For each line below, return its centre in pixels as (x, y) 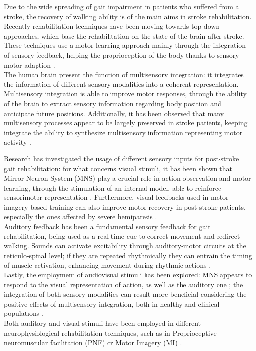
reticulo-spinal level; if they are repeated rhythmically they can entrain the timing (128, 255)
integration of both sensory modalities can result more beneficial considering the (125, 294)
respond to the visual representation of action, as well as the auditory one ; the (124, 284)
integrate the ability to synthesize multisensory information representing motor (123, 132)
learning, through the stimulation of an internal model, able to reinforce (113, 187)
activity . (18, 142)
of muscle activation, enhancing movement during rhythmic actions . (108, 265)
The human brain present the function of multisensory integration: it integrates (124, 74)
